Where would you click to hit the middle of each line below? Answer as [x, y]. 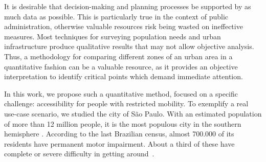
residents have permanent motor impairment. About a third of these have [119, 143]
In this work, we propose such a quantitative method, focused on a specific [121, 93]
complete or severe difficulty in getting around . [79, 154]
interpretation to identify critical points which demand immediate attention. [124, 76]
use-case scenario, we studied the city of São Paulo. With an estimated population [133, 113]
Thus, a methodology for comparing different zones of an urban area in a [118, 56]
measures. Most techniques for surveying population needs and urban [113, 36]
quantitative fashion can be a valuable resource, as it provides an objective [121, 66]
